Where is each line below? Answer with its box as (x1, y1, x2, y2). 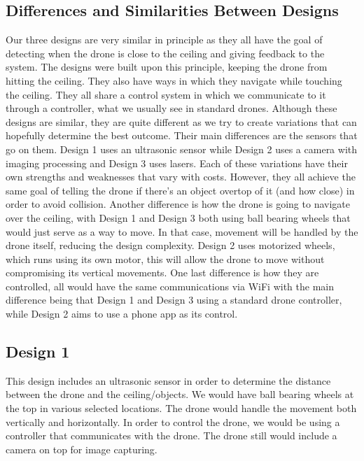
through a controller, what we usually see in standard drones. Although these (6, 101, 337, 115)
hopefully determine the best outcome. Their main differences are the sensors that (6, 128, 358, 143)
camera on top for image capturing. (6, 441, 157, 456)
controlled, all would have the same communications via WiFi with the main (6, 278, 334, 293)
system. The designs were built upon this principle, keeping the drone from (6, 59, 328, 74)
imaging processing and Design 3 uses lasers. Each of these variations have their (6, 155, 348, 170)
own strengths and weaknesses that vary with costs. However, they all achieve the (6, 169, 356, 184)
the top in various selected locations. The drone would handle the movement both (6, 401, 357, 416)
